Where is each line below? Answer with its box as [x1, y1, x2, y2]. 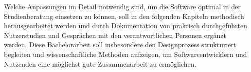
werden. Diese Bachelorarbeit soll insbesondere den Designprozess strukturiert [4, 39, 236, 50]
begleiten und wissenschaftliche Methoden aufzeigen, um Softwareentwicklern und [4, 49, 247, 59]
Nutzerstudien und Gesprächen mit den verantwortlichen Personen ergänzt [4, 30, 226, 40]
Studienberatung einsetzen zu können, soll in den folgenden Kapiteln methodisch [4, 11, 244, 21]
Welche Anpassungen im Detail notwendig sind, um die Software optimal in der [4, 1, 241, 11]
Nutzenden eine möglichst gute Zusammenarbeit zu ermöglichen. [4, 58, 197, 69]
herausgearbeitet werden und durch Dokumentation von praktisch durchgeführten [4, 20, 248, 31]
